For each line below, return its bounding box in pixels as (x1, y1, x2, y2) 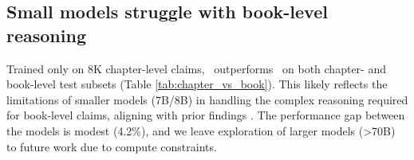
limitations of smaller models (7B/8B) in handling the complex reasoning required (6, 91, 408, 107)
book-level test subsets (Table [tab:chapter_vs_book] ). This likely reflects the (6, 76, 388, 92)
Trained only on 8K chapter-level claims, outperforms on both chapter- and (6, 60, 386, 76)
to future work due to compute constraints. (6, 138, 217, 154)
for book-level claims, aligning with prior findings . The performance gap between (6, 107, 405, 123)
